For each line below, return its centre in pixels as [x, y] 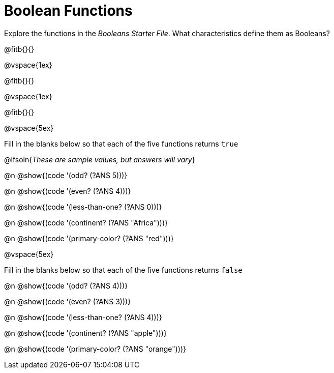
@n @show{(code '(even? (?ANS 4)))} [68, 191]
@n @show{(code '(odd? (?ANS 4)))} [66, 285]
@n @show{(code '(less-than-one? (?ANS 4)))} [83, 317]
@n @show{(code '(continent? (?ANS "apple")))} [85, 333]
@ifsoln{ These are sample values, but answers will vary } [100, 159]
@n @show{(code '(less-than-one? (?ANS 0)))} [83, 207]
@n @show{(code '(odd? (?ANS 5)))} [66, 175]
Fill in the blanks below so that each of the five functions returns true [121, 144]
